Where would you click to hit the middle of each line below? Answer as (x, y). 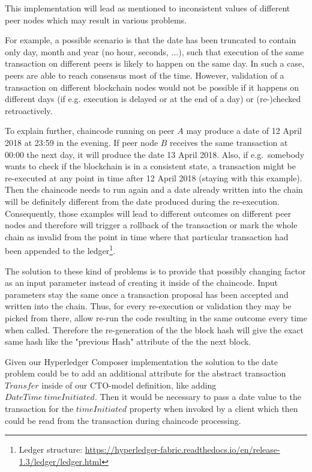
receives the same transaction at (229, 142)
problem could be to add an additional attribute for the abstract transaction (145, 373)
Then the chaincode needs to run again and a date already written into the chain (154, 189)
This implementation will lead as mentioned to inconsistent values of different (148, 8)
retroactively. (29, 110)
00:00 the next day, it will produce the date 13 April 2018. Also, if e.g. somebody (155, 154)
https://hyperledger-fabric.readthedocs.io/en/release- (182, 449)
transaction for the (39, 409)
